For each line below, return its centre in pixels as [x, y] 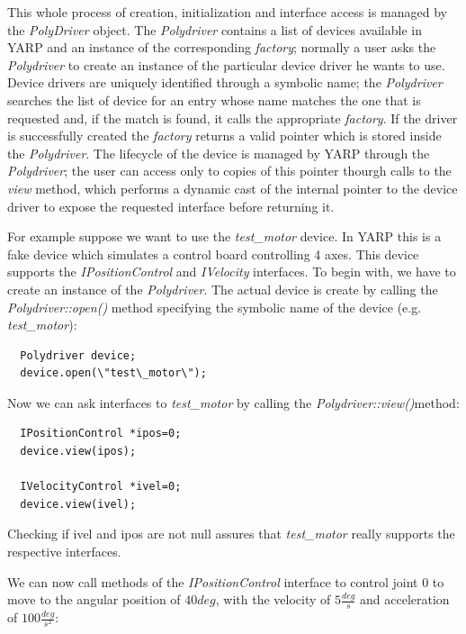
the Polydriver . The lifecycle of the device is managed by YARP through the [219, 153]
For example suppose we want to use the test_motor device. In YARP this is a [224, 236]
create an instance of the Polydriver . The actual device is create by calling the [223, 289]
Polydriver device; [78, 355]
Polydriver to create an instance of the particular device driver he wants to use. [226, 64]
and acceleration [405, 599]
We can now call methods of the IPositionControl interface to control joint [213, 581]
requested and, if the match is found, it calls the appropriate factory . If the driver [233, 118]
